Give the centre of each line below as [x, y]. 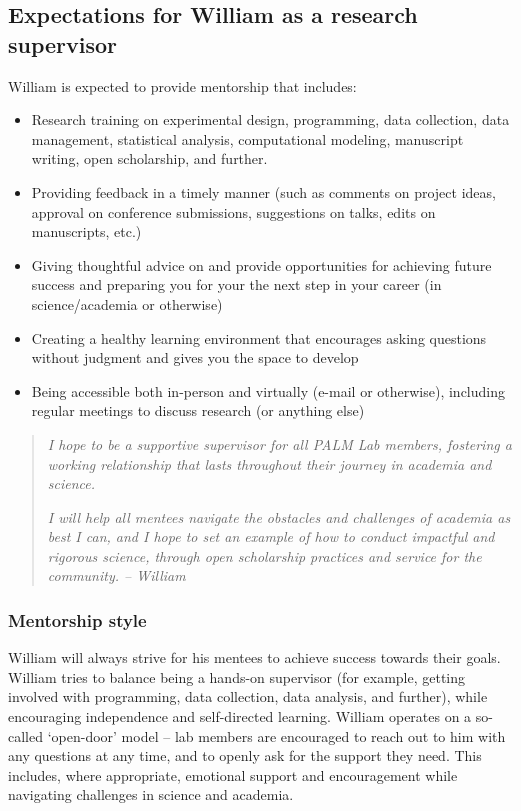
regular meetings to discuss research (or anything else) [198, 410]
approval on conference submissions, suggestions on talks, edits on [233, 211]
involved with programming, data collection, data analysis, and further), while [248, 696]
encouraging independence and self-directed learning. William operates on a [240, 716]
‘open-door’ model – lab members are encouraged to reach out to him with [276, 735]
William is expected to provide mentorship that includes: [182, 85]
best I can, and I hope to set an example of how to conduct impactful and [271, 536]
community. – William [116, 575]
